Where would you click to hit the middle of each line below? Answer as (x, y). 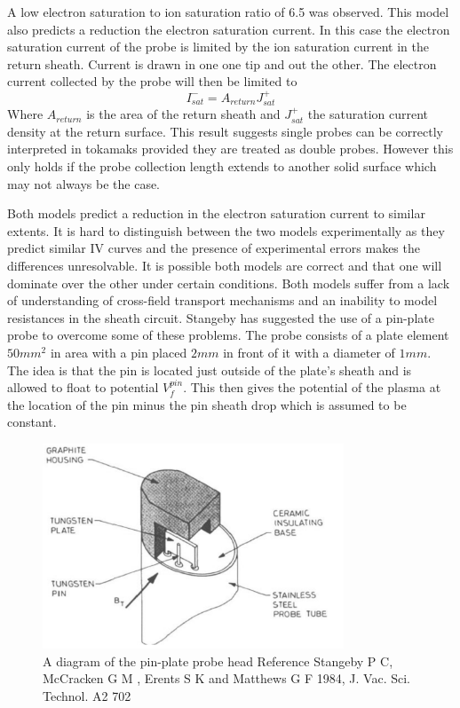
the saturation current (368, 114)
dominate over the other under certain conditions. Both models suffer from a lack (229, 283)
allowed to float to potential (83, 387)
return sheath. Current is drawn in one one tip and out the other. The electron (222, 63)
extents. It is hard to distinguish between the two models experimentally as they (226, 230)
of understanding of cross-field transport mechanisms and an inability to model (222, 300)
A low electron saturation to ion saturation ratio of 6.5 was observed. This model (228, 12)
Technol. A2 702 (87, 696)
